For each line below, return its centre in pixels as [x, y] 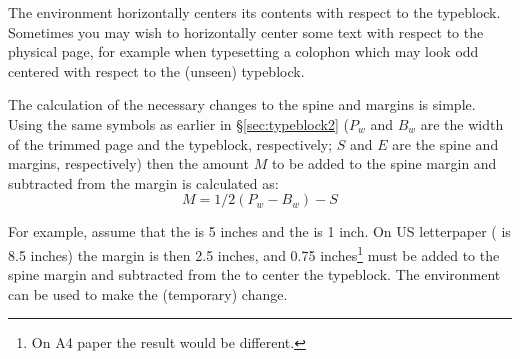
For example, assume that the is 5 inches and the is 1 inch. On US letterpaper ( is [259, 231]
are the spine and [445, 143]
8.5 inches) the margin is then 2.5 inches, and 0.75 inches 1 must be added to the [254, 253]
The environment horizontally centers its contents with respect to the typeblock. [254, 12]
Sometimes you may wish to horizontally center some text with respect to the [246, 31]
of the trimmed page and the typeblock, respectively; [170, 143]
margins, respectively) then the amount [128, 163]
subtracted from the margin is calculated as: [143, 182]
